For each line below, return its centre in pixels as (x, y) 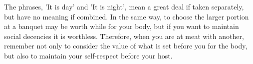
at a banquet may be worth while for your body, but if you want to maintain (122, 26)
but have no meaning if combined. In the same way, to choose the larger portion (126, 16)
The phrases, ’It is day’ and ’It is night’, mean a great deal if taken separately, (124, 6)
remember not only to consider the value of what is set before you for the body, (126, 46)
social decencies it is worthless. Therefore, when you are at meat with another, (124, 36)
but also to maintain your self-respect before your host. (88, 55)
